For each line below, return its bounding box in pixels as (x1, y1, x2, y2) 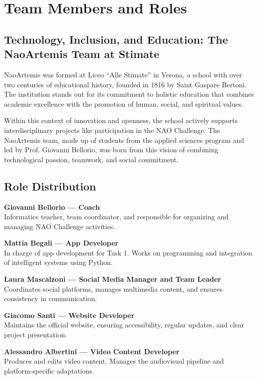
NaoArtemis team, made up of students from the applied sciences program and (4, 134, 245, 145)
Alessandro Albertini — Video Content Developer (4, 346, 179, 356)
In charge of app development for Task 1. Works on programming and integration (4, 247, 253, 257)
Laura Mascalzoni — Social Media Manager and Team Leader (4, 274, 221, 284)
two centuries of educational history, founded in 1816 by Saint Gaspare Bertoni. (4, 79, 247, 89)
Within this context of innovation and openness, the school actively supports (4, 115, 238, 126)
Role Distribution (4, 178, 96, 193)
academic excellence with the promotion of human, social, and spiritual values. (4, 98, 244, 109)
